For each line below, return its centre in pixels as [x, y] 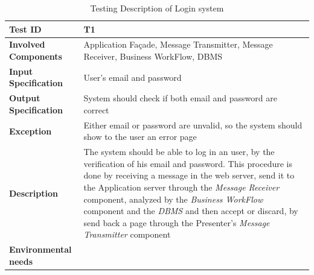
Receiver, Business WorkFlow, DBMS [153, 56]
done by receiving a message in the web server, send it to [189, 175]
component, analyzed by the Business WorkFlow [173, 199]
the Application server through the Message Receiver [181, 187]
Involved [27, 44]
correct [96, 109]
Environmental [40, 249]
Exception [30, 131]
